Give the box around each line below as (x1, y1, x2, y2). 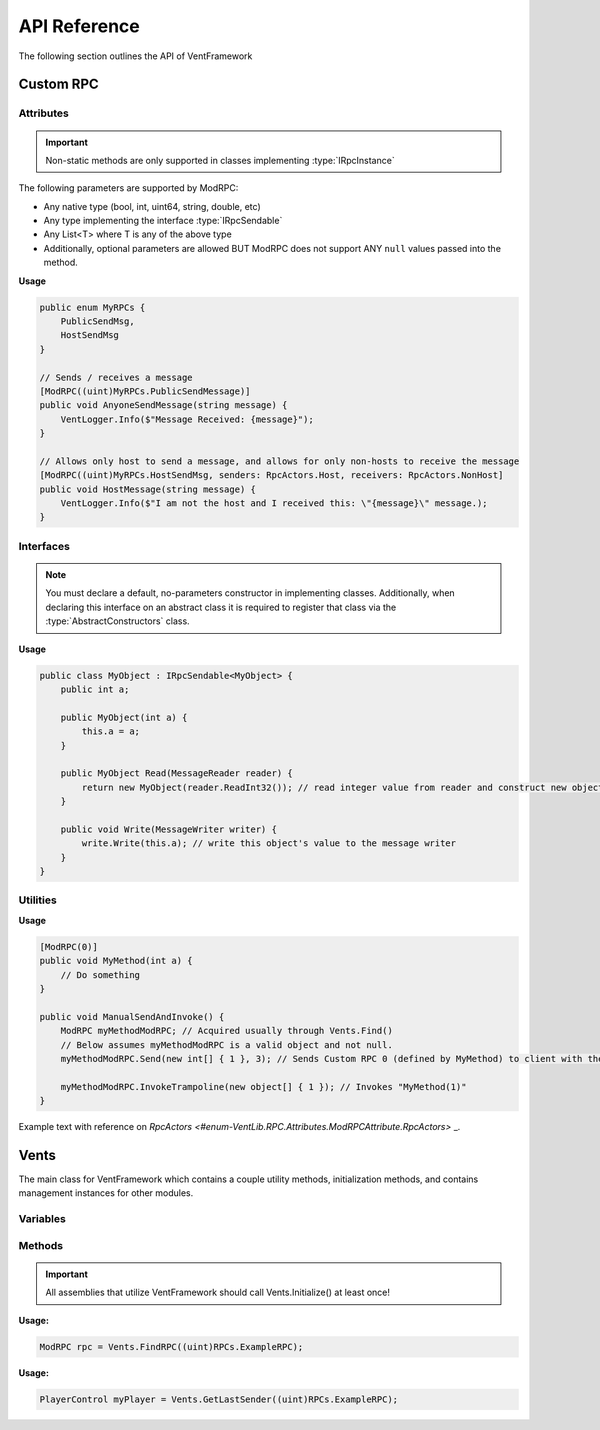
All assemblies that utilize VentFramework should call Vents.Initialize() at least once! (45, 1286, 390, 1299)
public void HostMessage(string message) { (39, 483, 257, 495)
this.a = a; (81, 726, 140, 737)
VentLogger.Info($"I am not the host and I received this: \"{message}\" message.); (60, 498, 489, 509)
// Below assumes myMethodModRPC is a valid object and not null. (60, 1039, 394, 1050)
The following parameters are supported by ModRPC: (18, 182, 239, 194)
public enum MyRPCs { (39, 301, 146, 313)
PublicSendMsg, (60, 316, 135, 327)
